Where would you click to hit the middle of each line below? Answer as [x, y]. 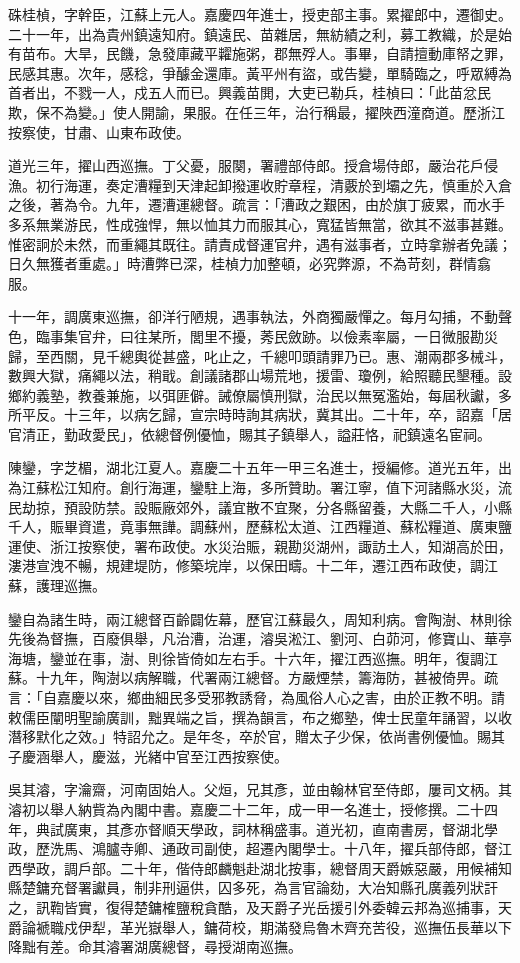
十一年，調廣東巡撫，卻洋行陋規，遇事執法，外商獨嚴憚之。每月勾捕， [239, 316]
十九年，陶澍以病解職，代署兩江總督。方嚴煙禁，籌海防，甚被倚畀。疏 [266, 677]
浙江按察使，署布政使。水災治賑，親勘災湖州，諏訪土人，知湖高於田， [280, 545]
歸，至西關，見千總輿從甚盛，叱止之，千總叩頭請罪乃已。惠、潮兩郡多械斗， [260, 355]
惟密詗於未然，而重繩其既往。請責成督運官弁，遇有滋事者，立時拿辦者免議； [260, 243]
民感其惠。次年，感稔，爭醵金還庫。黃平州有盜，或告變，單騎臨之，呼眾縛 [253, 72]
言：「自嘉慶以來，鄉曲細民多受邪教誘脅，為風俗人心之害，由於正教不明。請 [256, 697]
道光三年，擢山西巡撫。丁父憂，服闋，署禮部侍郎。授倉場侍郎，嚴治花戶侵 [253, 165]
